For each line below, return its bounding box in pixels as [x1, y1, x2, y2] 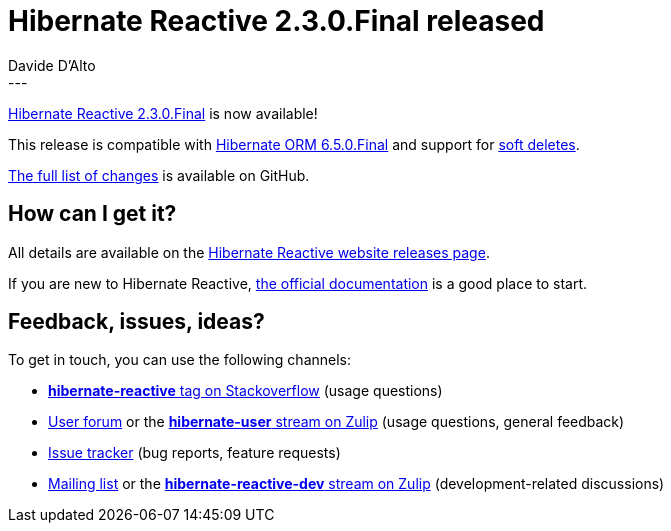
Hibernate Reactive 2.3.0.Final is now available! [8, 104, 318, 122]
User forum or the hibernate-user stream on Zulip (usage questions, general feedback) [48, 413, 625, 431]
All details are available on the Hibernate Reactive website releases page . [8, 243, 490, 261]
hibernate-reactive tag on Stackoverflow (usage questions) [48, 382, 443, 400]
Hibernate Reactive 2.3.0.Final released [8, 4, 545, 38]
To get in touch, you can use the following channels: [8, 351, 352, 369]
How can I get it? [8, 201, 177, 227]
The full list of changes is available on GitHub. [8, 166, 310, 184]
